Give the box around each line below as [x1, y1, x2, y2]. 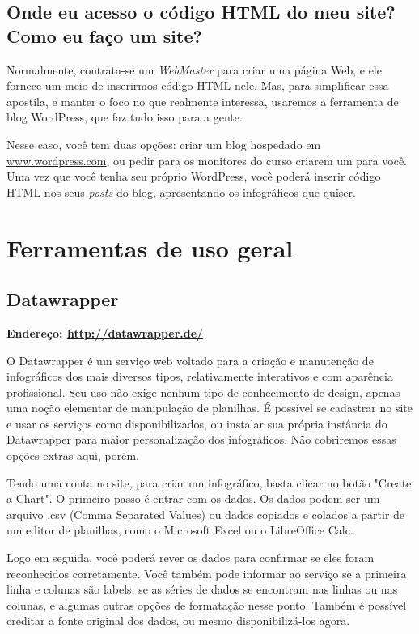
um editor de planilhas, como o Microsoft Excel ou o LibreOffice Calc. [6, 521, 353, 538]
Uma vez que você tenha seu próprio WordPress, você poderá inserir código [6, 168, 381, 185]
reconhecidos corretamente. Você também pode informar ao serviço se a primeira [6, 564, 407, 581]
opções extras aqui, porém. [6, 447, 139, 464]
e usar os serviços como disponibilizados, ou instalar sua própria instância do [6, 415, 387, 432]
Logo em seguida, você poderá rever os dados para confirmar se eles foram [6, 549, 375, 566]
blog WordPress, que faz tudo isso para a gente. [6, 109, 243, 126]
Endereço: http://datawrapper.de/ [6, 324, 204, 341]
